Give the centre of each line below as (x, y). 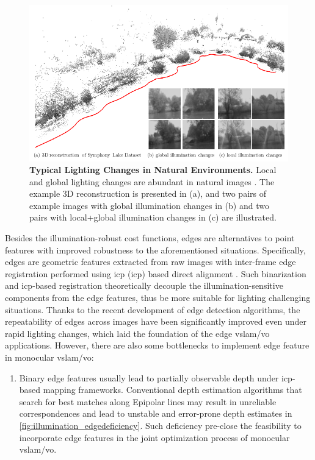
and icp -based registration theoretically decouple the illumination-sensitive (144, 285)
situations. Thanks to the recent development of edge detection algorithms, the (153, 309)
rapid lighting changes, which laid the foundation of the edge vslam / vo (137, 333)
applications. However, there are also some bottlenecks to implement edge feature (157, 345)
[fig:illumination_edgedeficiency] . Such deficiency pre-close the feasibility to (160, 425)
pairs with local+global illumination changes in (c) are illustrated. (153, 217)
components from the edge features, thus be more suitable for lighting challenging (158, 298)
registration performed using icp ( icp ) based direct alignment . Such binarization (156, 273)
